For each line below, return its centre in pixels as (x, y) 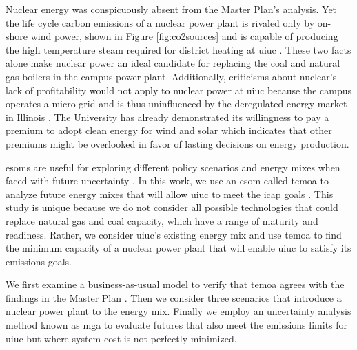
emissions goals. (39, 261)
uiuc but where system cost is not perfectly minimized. (121, 338)
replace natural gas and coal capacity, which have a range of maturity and (162, 220)
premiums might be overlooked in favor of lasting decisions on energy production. (177, 143)
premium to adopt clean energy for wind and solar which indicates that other (169, 130)
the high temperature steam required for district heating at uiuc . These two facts (178, 49)
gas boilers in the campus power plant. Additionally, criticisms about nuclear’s (171, 76)
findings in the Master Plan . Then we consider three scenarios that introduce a (174, 297)
